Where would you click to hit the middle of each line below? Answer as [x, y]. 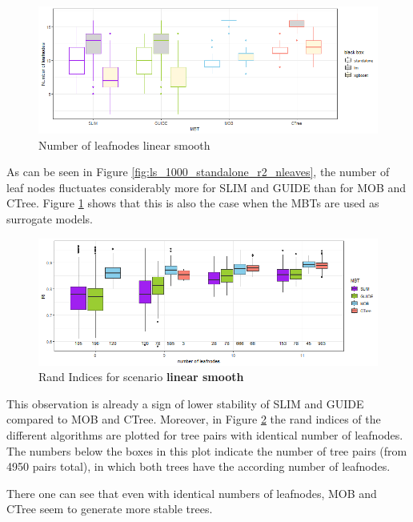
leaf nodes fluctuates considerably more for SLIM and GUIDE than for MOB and [206, 187]
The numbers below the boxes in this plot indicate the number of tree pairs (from [207, 450]
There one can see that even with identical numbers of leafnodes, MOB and [192, 493]
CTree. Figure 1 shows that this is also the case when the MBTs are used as [193, 203]
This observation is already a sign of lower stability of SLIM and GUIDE [185, 403]
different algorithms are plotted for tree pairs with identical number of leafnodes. [205, 434]
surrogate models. [50, 218]
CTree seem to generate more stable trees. [110, 509]
